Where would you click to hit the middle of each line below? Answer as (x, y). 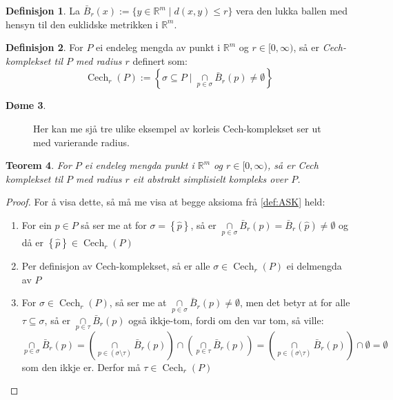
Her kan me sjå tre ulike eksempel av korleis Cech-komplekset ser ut (177, 128)
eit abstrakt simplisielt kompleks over (210, 178)
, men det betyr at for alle (295, 302)
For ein (37, 224)
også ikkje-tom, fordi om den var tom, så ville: (226, 320)
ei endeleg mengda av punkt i (158, 47)
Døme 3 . (26, 105)
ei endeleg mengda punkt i (139, 165)
